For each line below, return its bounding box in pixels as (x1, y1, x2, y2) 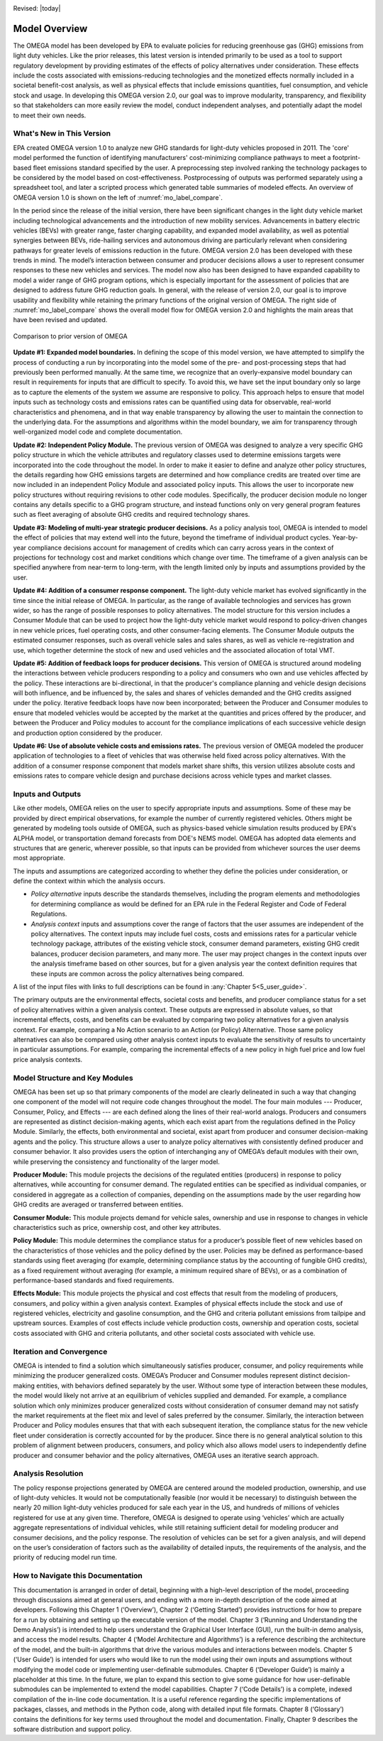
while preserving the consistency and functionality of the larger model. (13, 1157, 220, 1166)
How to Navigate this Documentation (13, 1571, 143, 1581)
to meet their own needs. (13, 111, 87, 119)
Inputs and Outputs (13, 789, 82, 799)
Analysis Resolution (13, 1469, 84, 1479)
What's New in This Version (13, 129, 111, 139)
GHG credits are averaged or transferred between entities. (13, 1200, 184, 1209)
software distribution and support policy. (13, 1725, 132, 1733)
